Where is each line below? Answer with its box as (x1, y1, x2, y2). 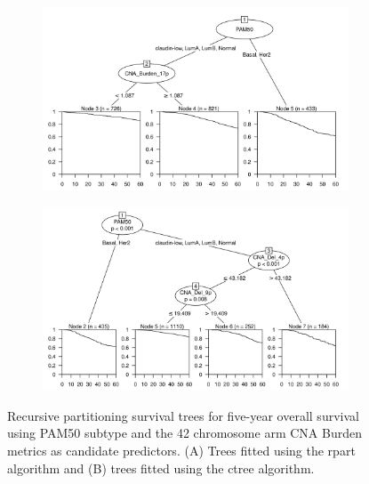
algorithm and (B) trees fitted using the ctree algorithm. (7, 458, 315, 477)
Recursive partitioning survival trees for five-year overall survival (7, 406, 359, 424)
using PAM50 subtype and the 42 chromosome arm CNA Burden (7, 423, 362, 442)
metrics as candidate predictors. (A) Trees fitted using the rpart (7, 440, 356, 459)
